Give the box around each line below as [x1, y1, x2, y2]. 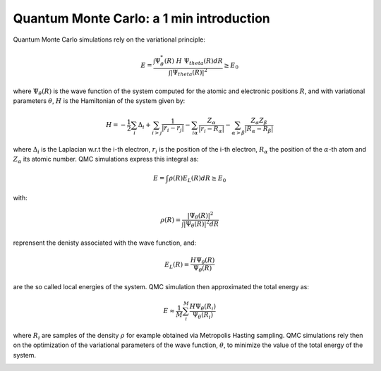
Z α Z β [250, 116, 267, 126]
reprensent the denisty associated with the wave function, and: [13, 238, 197, 247]
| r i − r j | [161, 123, 184, 133]
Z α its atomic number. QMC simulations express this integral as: [13, 155, 199, 165]
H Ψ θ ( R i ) [189, 302, 217, 312]
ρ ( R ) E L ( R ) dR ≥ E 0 [169, 174, 226, 183]
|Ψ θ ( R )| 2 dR [183, 219, 219, 229]
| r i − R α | [198, 124, 225, 134]
